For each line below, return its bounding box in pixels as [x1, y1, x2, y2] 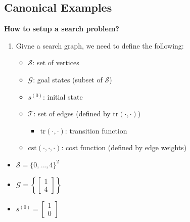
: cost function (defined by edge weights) [61, 142, 187, 153]
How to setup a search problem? [4, 23, 119, 34]
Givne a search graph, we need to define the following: [16, 40, 184, 51]
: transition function [65, 125, 127, 136]
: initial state [42, 91, 83, 102]
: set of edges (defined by [33, 108, 111, 119]
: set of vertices [32, 57, 79, 68]
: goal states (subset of [33, 74, 103, 84]
